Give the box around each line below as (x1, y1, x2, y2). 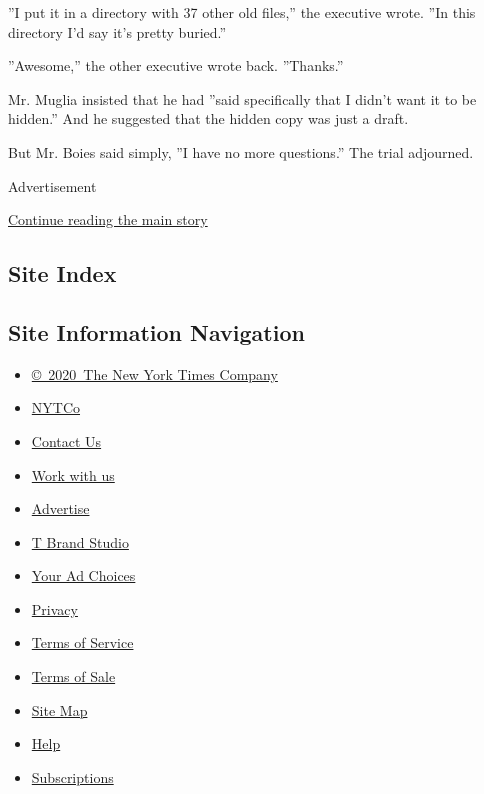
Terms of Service (31, 632, 134, 653)
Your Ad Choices (31, 565, 136, 586)
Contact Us (31, 430, 102, 451)
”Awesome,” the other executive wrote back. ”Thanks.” (8, 55, 344, 76)
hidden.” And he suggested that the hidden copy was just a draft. (8, 108, 409, 129)
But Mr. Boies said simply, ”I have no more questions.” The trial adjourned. (8, 141, 474, 162)
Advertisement (8, 175, 97, 196)
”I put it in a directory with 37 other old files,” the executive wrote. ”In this (8, 2, 476, 22)
